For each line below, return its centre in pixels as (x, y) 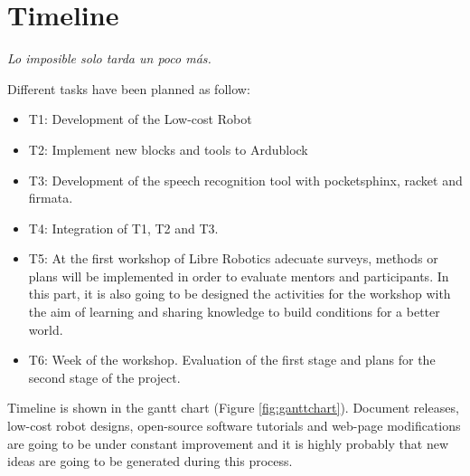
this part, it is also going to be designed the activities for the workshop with (240, 294)
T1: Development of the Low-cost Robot (140, 119)
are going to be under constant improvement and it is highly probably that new (228, 443)
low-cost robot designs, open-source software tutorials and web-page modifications (234, 426)
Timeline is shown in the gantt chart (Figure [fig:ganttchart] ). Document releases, (233, 408)
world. (46, 329)
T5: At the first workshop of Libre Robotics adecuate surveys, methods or (233, 258)
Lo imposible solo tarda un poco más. (109, 58)
